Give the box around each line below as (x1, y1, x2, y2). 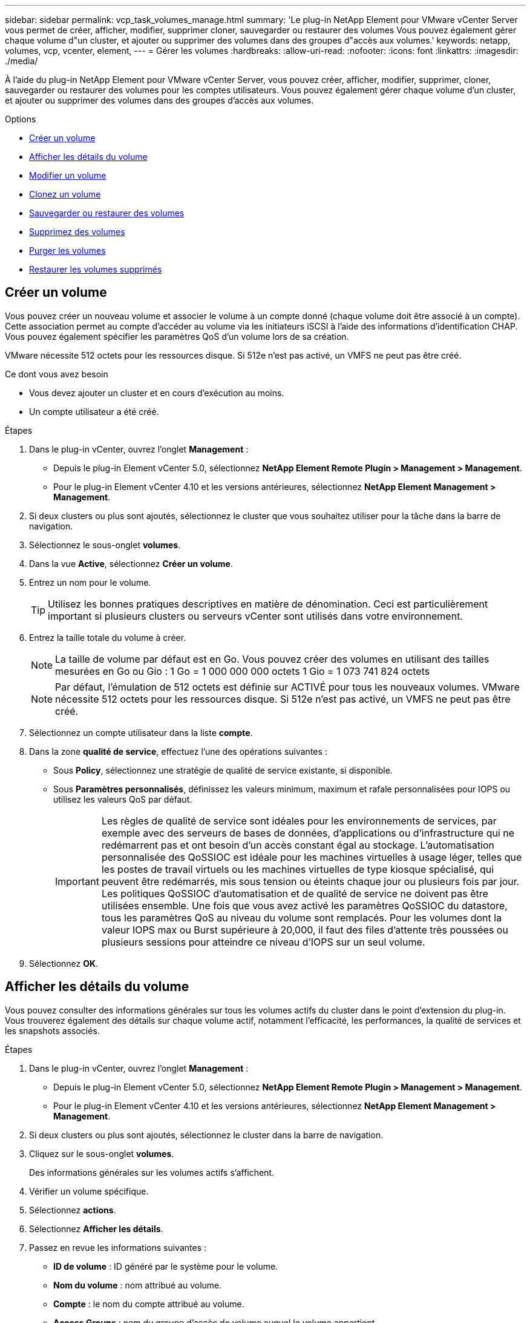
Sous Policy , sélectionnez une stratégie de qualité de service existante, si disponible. (53, 764, 393, 775)
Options (5, 114, 36, 124)
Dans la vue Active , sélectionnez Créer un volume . (29, 558, 233, 569)
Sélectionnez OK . (29, 958, 99, 969)
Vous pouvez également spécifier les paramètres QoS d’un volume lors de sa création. (5, 331, 349, 342)
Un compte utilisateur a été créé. (29, 406, 159, 417)
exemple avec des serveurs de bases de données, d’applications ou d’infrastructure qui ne (101, 826, 515, 839)
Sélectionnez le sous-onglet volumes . (29, 539, 181, 550)
